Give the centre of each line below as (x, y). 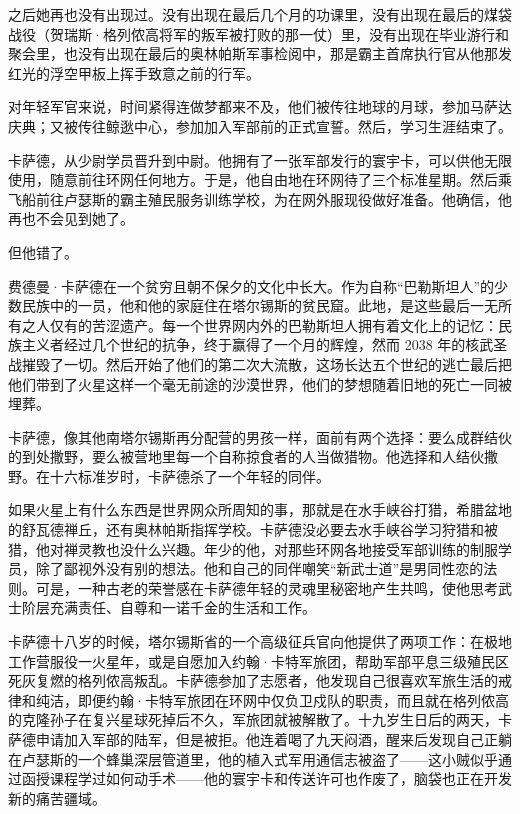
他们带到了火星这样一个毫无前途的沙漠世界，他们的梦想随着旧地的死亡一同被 (260, 383)
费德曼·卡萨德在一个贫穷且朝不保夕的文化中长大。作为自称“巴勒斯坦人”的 (251, 285)
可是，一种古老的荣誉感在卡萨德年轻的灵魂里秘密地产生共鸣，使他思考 (266, 587)
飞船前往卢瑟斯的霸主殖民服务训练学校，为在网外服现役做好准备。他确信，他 (260, 198)
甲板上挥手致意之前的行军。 (168, 72)
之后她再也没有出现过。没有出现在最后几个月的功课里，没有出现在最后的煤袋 (260, 14)
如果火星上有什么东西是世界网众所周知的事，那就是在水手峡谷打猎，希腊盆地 (260, 509)
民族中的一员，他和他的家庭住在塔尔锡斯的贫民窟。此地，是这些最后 (245, 305)
